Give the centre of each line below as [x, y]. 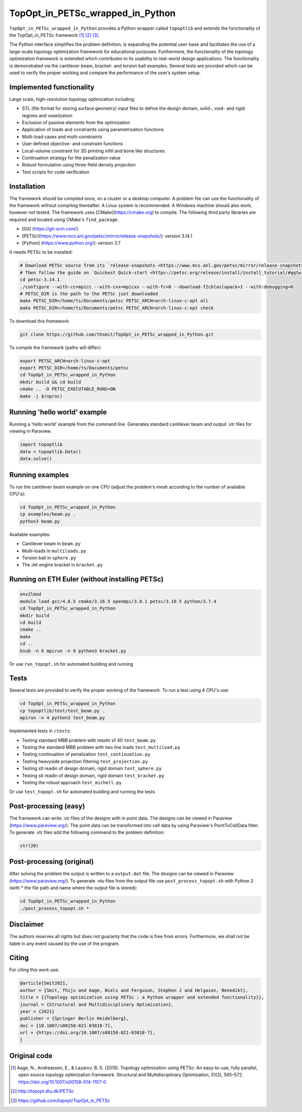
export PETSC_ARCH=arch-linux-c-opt [65, 361]
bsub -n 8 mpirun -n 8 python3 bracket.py [73, 651]
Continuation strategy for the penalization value [71, 158]
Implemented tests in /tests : [40, 731]
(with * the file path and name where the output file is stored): [73, 888]
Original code [31, 1056]
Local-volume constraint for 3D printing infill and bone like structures [93, 151]
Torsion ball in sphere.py [49, 558]
